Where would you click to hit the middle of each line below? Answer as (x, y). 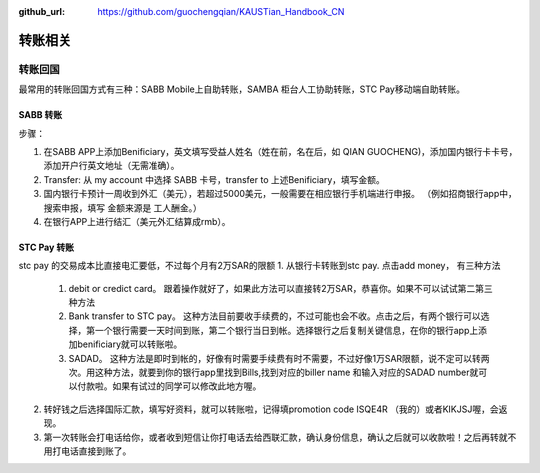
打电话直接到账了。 (91, 451)
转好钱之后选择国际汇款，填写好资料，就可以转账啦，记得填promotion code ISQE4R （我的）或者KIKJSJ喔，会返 (275, 409)
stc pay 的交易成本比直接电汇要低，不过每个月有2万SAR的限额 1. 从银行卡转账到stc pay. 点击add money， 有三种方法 (259, 266)
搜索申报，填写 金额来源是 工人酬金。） (122, 207)
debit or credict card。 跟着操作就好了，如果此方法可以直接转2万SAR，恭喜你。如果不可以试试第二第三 (281, 288)
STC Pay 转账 (46, 247)
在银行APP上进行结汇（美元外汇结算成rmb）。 (137, 221)
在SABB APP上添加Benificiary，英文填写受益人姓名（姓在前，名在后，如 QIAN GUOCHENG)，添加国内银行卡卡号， (280, 151)
